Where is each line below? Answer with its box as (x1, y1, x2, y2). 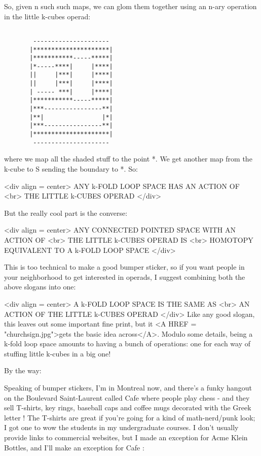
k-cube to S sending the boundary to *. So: (4, 163, 138, 174)
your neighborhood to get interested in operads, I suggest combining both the (4, 271, 245, 282)
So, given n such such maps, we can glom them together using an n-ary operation (4, 1, 257, 11)
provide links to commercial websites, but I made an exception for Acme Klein (4, 432, 248, 443)
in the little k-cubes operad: (4, 11, 91, 21)
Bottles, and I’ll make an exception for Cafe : (4, 442, 144, 452)
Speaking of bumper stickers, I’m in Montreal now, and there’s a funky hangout (4, 382, 252, 393)
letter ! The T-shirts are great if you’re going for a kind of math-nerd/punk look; (4, 412, 255, 422)
